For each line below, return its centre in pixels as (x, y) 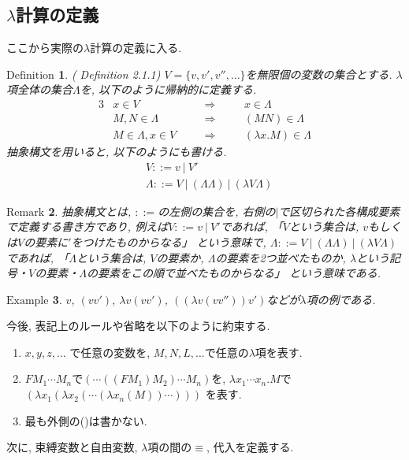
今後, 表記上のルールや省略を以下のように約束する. (138, 326)
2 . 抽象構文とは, (90, 211)
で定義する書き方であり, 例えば (87, 226)
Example (28, 300)
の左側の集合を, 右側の (217, 211)
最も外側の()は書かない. (86, 420)
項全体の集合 (39, 89)
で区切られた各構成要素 (339, 211)
